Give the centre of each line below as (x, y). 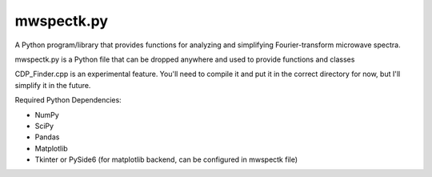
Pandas (47, 137)
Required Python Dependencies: (68, 100)
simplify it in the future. (53, 85)
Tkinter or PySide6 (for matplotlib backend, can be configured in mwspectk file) (166, 159)
